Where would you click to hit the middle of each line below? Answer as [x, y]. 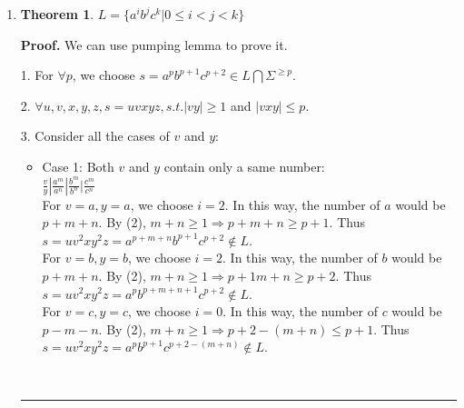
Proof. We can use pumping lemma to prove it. [154, 44]
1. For [37, 75]
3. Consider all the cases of [95, 136]
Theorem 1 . [57, 14]
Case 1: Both [78, 166]
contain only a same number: [244, 166]
